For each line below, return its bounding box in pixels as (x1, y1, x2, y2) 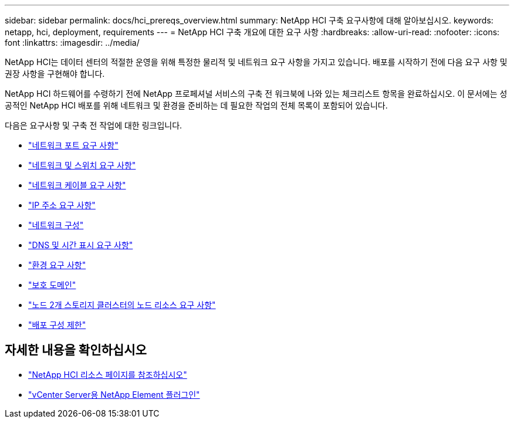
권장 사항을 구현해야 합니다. (5, 69, 105, 79)
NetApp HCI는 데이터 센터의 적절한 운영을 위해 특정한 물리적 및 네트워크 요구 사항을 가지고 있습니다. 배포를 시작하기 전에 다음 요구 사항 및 (5, 57, 508, 67)
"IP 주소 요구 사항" (28, 200, 96, 210)
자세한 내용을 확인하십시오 (5, 343, 147, 358)
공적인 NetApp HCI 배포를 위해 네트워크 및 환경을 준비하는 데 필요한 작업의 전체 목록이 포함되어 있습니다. (5, 100, 388, 110)
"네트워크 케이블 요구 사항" (28, 180, 126, 190)
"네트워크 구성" (28, 220, 84, 230)
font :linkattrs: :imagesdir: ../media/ (5, 38, 140, 48)
